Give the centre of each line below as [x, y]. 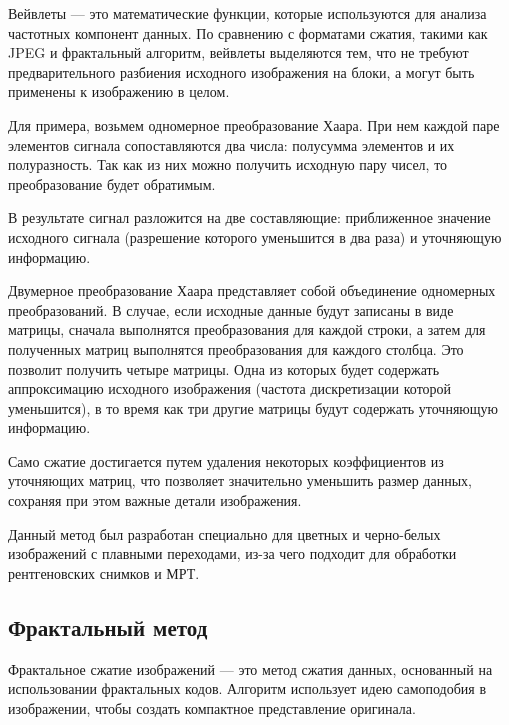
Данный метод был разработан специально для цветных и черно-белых [224, 533]
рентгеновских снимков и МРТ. [104, 572]
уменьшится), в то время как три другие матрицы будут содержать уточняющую [253, 407]
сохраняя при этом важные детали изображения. [155, 500]
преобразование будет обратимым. [112, 183]
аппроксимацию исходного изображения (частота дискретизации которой [230, 388]
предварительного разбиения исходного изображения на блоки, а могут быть [241, 71]
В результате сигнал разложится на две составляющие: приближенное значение [249, 217]
